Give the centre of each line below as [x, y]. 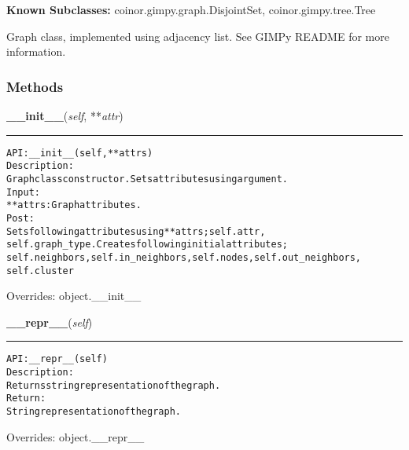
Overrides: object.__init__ [74, 296]
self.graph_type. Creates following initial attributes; [147, 245]
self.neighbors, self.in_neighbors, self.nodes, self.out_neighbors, [184, 257]
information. [36, 51]
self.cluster [40, 271]
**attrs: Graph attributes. [74, 205]
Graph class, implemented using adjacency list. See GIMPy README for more [198, 36]
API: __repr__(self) [57, 359]
